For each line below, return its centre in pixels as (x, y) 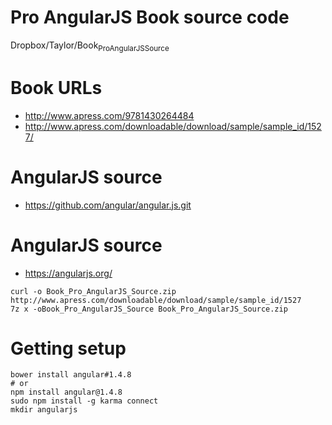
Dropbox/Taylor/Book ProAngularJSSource (90, 46)
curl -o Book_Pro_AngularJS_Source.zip (93, 291)
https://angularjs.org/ (68, 273)
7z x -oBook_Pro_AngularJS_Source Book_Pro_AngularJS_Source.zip (149, 309)
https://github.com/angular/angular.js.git (108, 205)
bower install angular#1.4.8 (71, 375)
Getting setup (68, 348)
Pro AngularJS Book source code (150, 17)
